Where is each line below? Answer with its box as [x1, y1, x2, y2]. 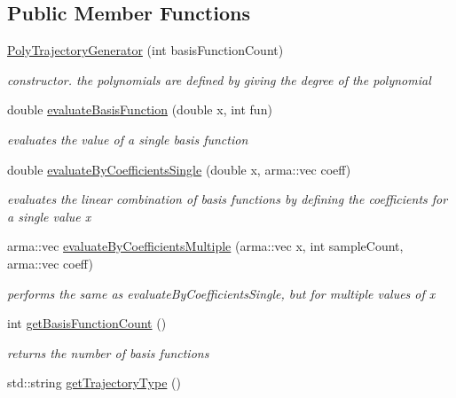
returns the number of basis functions [7, 343, 209, 362]
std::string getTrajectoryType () [7, 373, 181, 392]
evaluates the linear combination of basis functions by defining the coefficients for [7, 190, 448, 208]
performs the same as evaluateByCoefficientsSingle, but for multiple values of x [7, 284, 436, 302]
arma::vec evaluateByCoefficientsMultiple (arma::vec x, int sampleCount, [7, 237, 404, 255]
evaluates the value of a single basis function [7, 129, 248, 148]
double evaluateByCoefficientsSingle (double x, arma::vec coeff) [7, 160, 351, 178]
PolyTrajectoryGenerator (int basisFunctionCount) [7, 41, 284, 59]
